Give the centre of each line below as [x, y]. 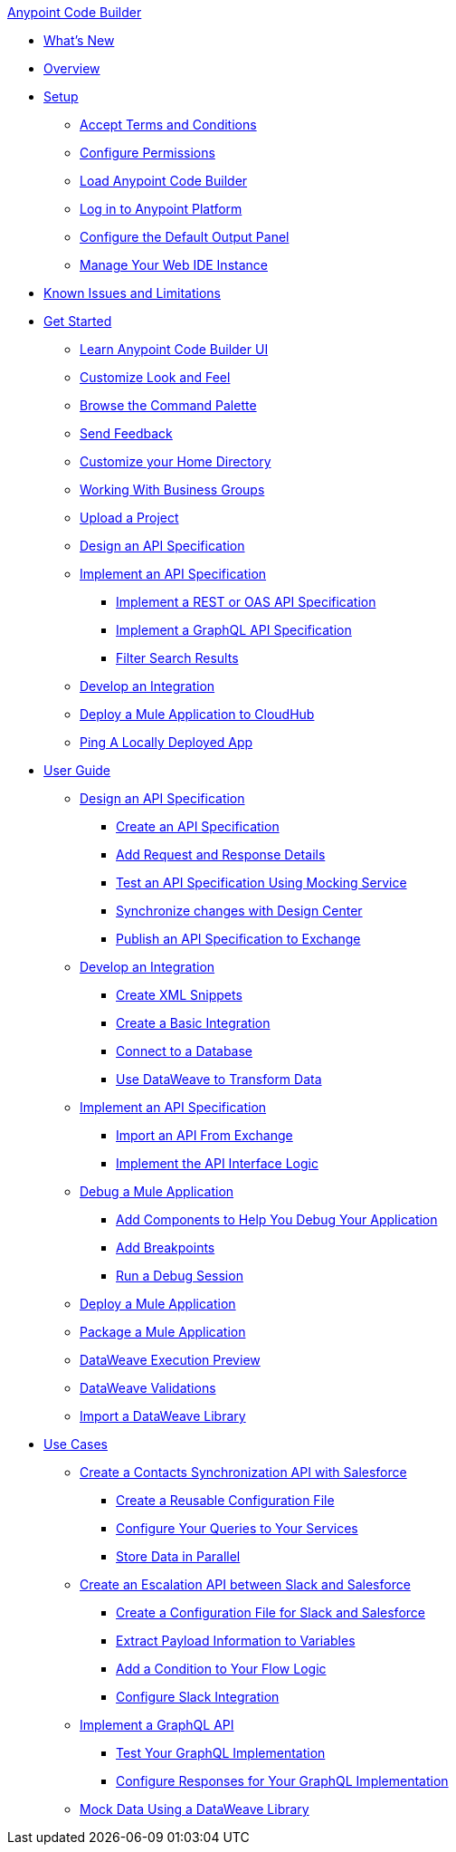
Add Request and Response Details [221, 854]
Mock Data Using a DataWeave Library [195, 1809]
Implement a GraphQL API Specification [234, 630]
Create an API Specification [198, 826]
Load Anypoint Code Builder [164, 181]
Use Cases [76, 1444]
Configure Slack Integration [198, 1697]
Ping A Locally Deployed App [166, 742]
